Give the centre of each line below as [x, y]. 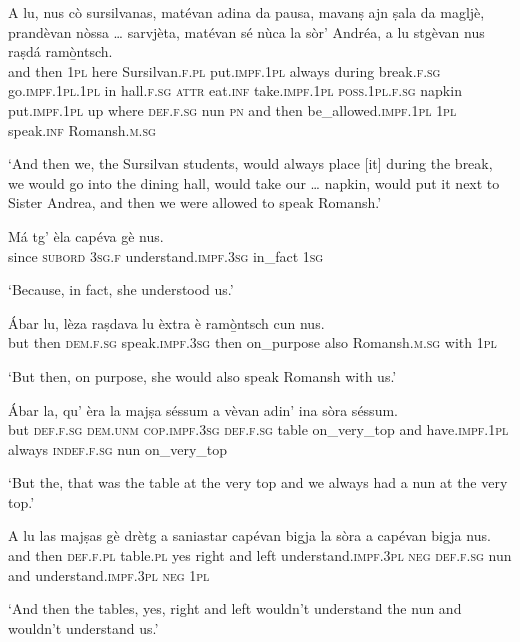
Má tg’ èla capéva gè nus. [86, 235]
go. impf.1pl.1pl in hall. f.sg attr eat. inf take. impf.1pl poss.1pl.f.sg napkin [235, 90]
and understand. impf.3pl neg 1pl [109, 574]
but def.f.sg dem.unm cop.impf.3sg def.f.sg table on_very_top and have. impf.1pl [258, 429]
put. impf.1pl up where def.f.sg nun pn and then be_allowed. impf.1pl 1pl [232, 109]
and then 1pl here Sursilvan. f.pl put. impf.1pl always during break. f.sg [224, 70]
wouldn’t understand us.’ [83, 627]
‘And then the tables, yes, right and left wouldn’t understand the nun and [235, 608]
